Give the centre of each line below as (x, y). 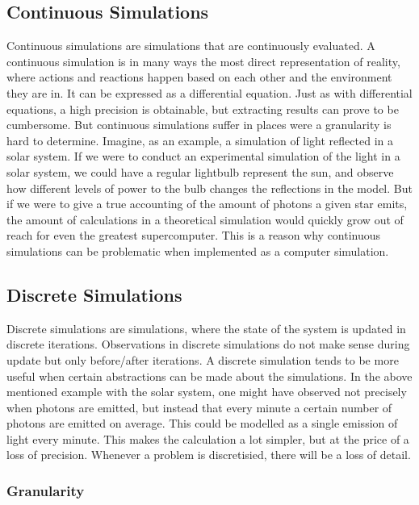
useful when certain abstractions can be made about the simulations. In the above (209, 376)
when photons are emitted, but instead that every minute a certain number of (199, 407)
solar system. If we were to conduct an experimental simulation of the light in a (203, 156)
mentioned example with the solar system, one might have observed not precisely (207, 392)
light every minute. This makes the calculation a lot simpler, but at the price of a (208, 438)
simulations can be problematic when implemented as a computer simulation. (198, 250)
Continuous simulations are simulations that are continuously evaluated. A (191, 46)
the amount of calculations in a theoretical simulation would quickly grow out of (205, 219)
